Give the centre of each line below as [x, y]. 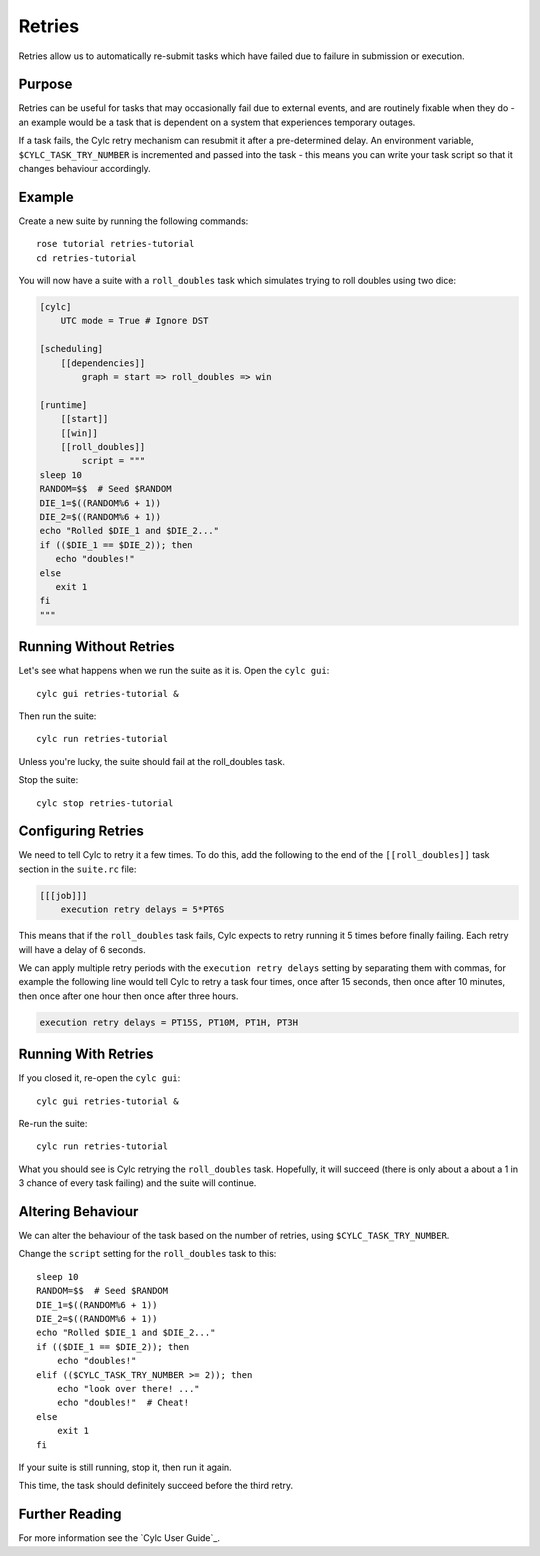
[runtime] [63, 404]
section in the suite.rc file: [77, 869]
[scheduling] [71, 349]
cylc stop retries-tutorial [105, 803]
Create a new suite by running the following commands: [133, 221]
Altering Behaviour [78, 1211]
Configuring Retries [81, 831]
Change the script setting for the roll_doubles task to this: [147, 1254]
